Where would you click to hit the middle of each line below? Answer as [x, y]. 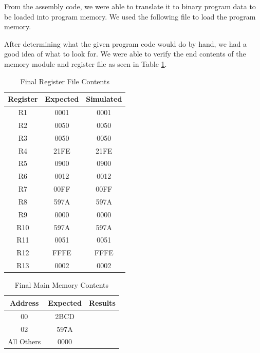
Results [102, 302]
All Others [24, 341]
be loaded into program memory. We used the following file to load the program [130, 16]
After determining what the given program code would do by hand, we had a [125, 43]
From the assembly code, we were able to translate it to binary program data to [130, 6]
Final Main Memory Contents [62, 285]
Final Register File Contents [65, 81]
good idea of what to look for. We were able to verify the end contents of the [125, 54]
